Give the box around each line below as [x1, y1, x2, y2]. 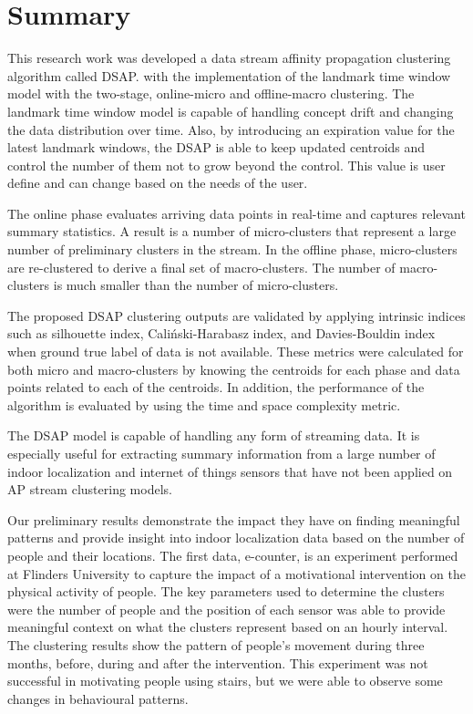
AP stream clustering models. [7, 480, 172, 499]
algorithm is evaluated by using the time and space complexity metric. [7, 395, 401, 414]
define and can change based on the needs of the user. [7, 173, 308, 192]
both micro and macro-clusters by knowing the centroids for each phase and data [7, 359, 460, 378]
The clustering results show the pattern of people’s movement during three [7, 635, 425, 654]
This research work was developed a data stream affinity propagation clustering [7, 48, 451, 67]
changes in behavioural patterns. [7, 688, 189, 708]
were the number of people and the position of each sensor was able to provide [7, 599, 446, 618]
